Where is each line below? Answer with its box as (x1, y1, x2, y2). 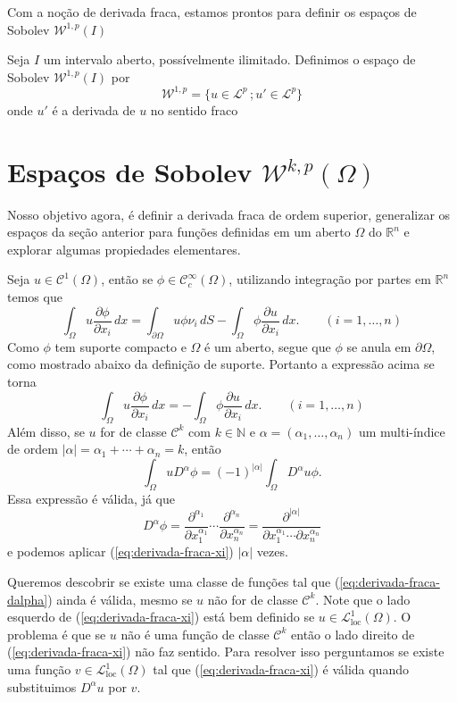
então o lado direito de (291, 624, 415, 643)
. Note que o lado (315, 589, 411, 608)
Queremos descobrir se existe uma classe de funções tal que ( (7, 572, 340, 591)
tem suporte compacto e (54, 337, 187, 355)
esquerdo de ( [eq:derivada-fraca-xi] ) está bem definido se (7, 607, 315, 626)
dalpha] (7, 589, 48, 608)
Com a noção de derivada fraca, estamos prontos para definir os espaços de (7, 3, 417, 21)
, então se (101, 270, 154, 288)
